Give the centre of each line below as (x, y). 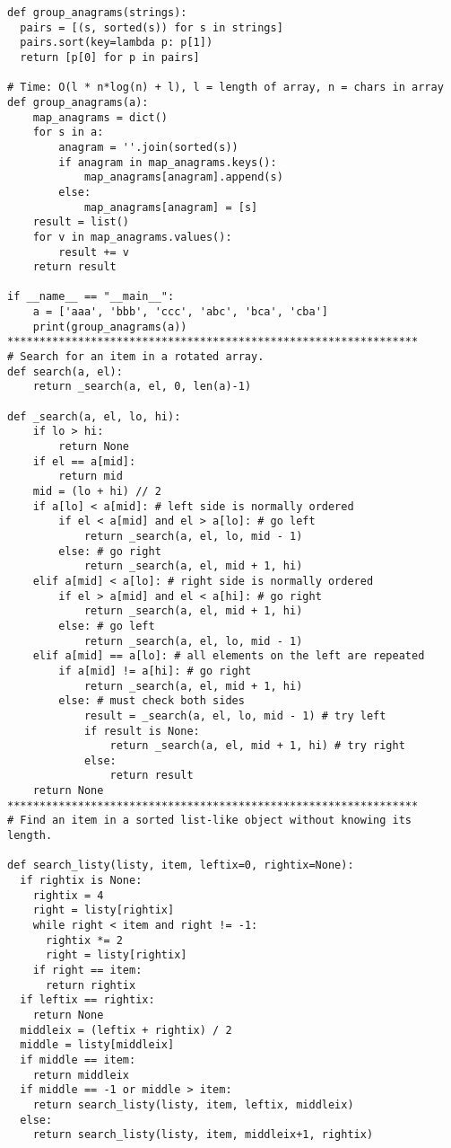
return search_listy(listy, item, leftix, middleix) (193, 1104)
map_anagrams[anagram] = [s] (171, 207)
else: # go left (107, 626)
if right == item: (87, 970)
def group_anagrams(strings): (97, 13)
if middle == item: (78, 1060)
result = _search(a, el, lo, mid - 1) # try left (235, 715)
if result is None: (142, 731)
